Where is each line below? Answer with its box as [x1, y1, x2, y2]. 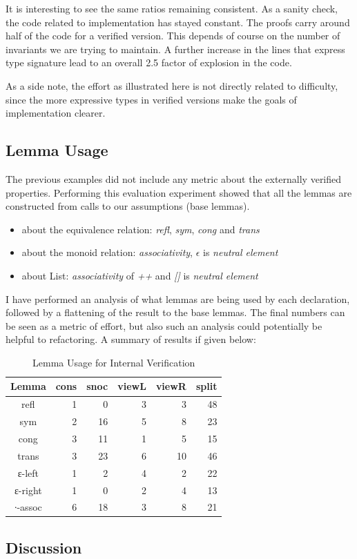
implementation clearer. [6, 106, 106, 120]
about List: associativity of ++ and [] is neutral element [21, 268, 258, 282]
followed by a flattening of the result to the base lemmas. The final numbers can [6, 305, 345, 320]
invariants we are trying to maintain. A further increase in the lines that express [6, 41, 345, 56]
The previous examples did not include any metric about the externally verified [6, 171, 342, 186]
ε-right [14, 482, 42, 497]
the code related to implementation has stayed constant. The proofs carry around [6, 14, 350, 29]
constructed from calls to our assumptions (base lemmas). [6, 199, 250, 213]
